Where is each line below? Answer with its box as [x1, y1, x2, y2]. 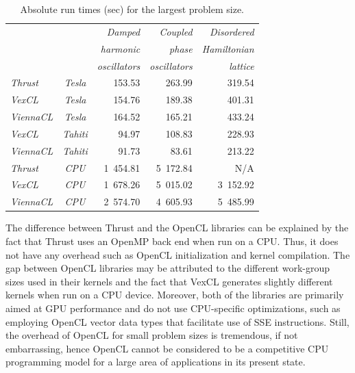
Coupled [159, 24, 193, 38]
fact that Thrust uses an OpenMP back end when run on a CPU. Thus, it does [5, 233, 339, 248]
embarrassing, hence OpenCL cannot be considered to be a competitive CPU [5, 341, 329, 355]
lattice [229, 58, 254, 73]
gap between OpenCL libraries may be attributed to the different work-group [5, 261, 330, 275]
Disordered [210, 24, 254, 38]
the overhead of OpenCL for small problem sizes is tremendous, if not [5, 328, 298, 342]
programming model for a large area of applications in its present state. [5, 355, 306, 369]
